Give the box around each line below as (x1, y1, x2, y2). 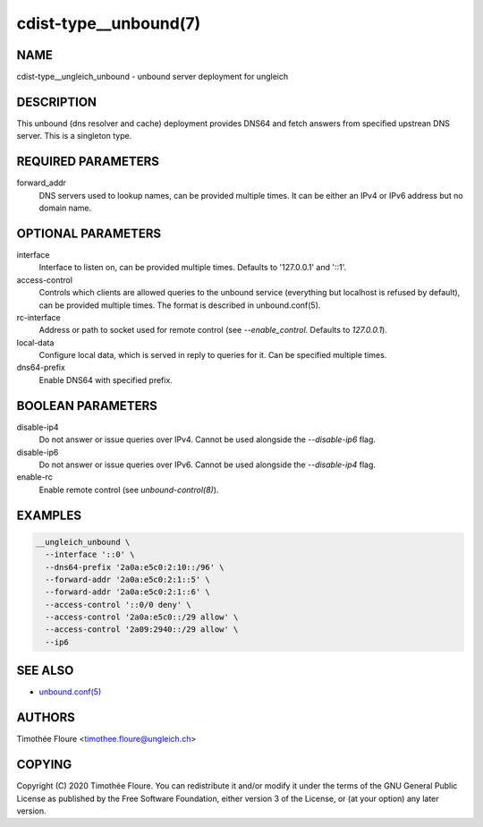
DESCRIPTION (16, 94, 97, 109)
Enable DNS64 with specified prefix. (38, 374, 174, 385)
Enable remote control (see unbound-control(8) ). (38, 484, 219, 495)
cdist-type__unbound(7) (16, 13, 201, 33)
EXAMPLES (16, 507, 82, 523)
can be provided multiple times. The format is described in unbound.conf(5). (38, 300, 321, 311)
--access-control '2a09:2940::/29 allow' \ (45, 625, 239, 635)
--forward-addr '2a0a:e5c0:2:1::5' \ (45, 574, 210, 584)
